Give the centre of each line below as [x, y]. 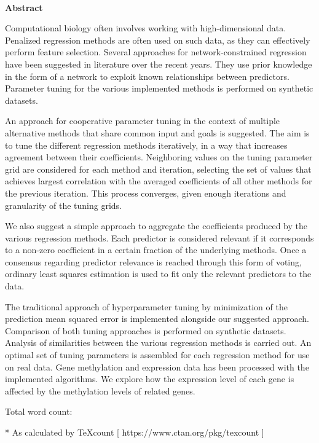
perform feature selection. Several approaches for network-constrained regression [156, 52]
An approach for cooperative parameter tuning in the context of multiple [143, 121]
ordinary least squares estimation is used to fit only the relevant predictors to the [158, 274]
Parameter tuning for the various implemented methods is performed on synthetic [159, 88]
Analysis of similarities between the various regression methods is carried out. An [158, 343]
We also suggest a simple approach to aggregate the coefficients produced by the [156, 226]
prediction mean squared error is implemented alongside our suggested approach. [157, 319]
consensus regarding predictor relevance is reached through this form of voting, [153, 261]
